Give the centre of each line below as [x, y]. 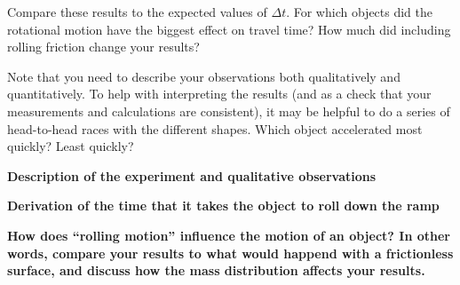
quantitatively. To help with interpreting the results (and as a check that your [219, 94]
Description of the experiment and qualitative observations [192, 175]
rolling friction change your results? [103, 47]
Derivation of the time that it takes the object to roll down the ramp [223, 206]
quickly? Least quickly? [71, 146]
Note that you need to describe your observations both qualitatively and [204, 76]
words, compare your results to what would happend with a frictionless [230, 253]
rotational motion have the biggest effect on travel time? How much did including [229, 29]
